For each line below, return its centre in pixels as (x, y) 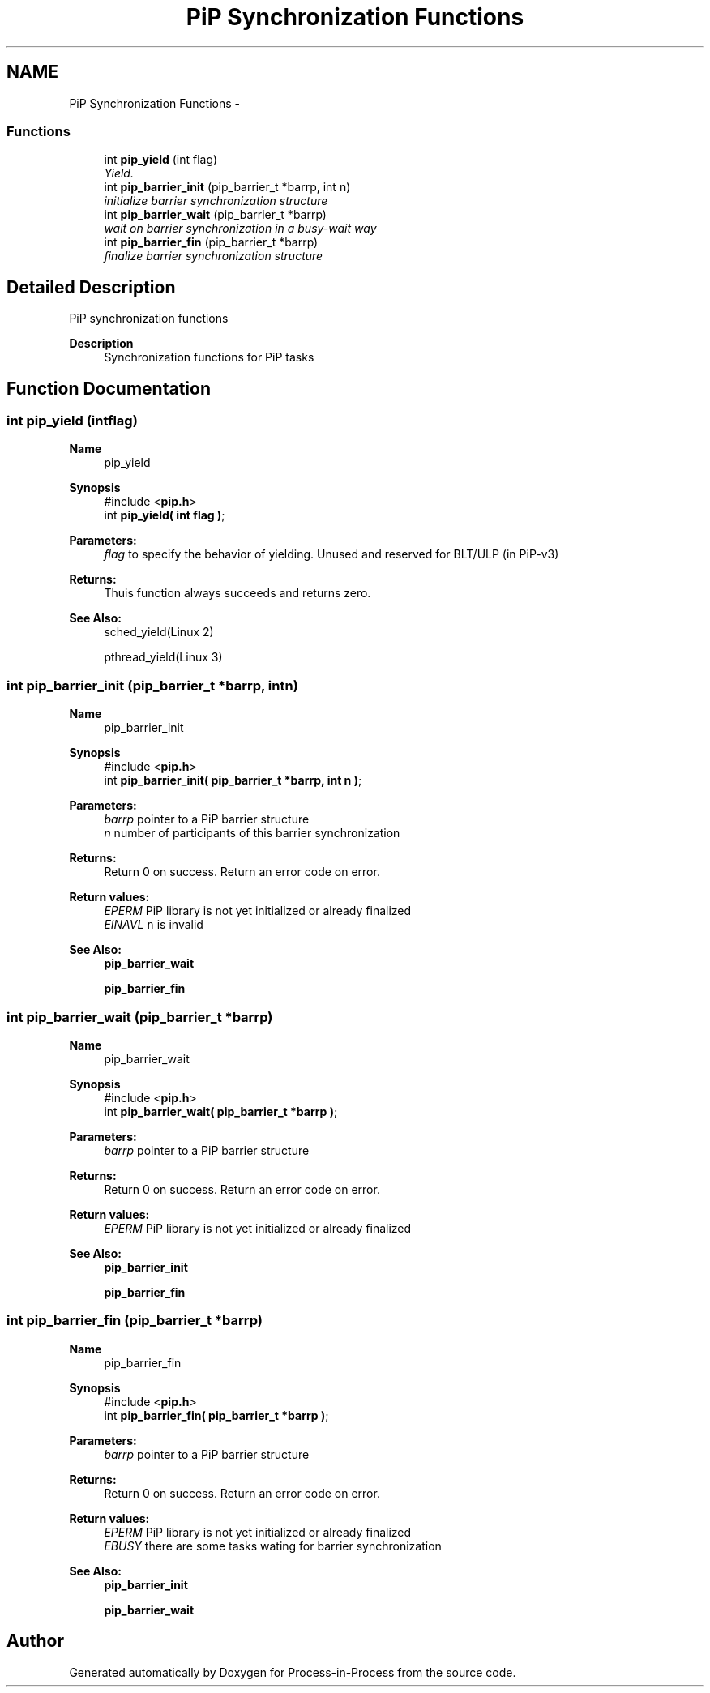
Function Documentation (109, 388)
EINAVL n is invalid (154, 925)
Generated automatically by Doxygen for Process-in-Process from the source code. (293, 1672)
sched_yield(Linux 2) (159, 632)
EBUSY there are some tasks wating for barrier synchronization (273, 1546)
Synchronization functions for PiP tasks (209, 357)
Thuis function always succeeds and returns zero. (237, 593)
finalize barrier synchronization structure (214, 256)
